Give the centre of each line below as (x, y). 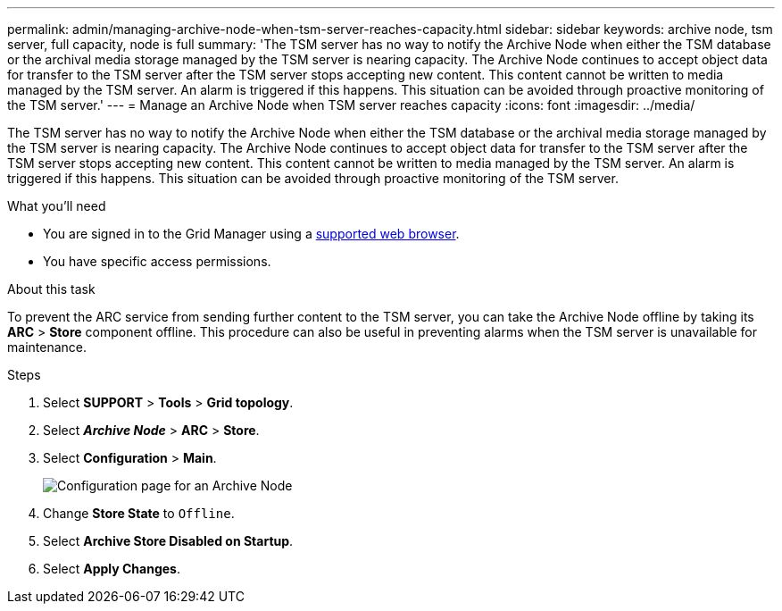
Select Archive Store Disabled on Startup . (168, 541)
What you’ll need (57, 206)
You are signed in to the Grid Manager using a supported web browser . (251, 234)
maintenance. (47, 347)
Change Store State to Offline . (139, 513)
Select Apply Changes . (112, 569)
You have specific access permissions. (157, 261)
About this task (51, 289)
